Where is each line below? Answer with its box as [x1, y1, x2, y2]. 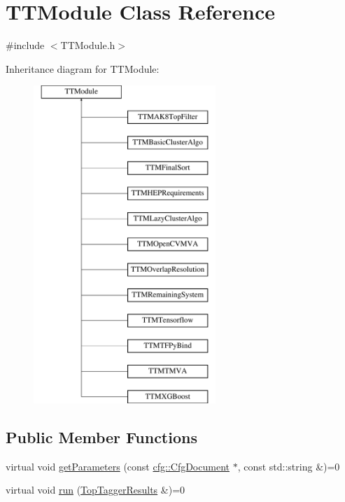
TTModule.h [60, 38, 115, 53]
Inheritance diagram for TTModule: [6, 61, 160, 76]
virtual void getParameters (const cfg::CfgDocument [6, 459, 230, 473]
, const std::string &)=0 [237, 459, 340, 473]
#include [6, 38, 45, 53]
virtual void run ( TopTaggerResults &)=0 [6, 482, 185, 497]
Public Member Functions [6, 426, 197, 447]
